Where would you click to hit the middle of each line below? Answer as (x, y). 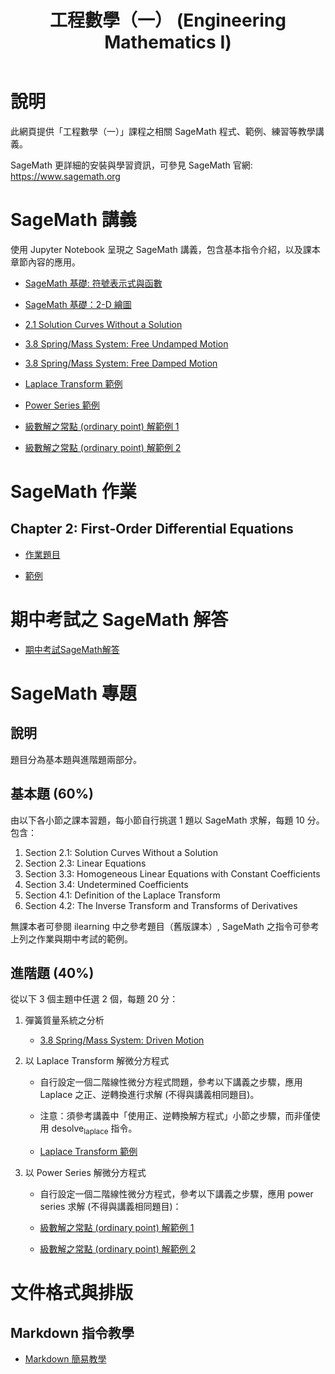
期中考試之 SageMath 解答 (119, 620)
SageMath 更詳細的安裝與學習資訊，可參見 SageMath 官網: (131, 165)
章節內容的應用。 (45, 262)
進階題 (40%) (52, 973)
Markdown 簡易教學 (65, 1359)
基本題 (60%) (52, 794)
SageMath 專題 (73, 693)
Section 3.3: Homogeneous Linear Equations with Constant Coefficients (172, 873)
